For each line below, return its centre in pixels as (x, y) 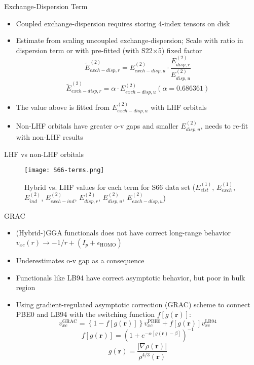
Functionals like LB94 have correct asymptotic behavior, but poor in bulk (131, 277)
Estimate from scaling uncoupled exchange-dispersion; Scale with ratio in (130, 40)
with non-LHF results (49, 137)
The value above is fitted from (63, 107)
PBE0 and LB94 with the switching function (85, 314)
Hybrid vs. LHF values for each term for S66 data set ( (110, 187)
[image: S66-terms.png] (64, 170)
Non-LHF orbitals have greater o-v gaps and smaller (97, 125)
